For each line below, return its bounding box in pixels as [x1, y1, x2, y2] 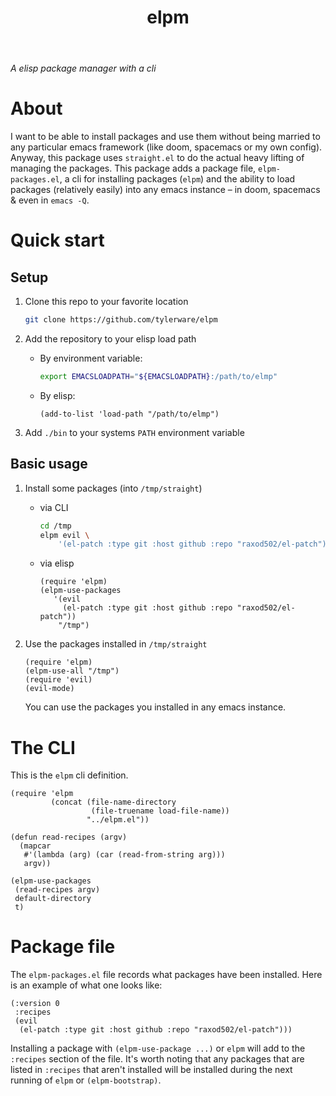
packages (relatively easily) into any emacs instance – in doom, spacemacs [10, 184, 321, 196]
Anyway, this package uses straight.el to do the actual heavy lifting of [10, 152, 305, 164]
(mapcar [19, 841, 52, 851]
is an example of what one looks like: [10, 979, 163, 991]
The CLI [10, 736, 76, 759]
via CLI [39, 501, 69, 513]
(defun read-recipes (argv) [10, 832, 128, 843]
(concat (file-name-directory [50, 797, 177, 808]
